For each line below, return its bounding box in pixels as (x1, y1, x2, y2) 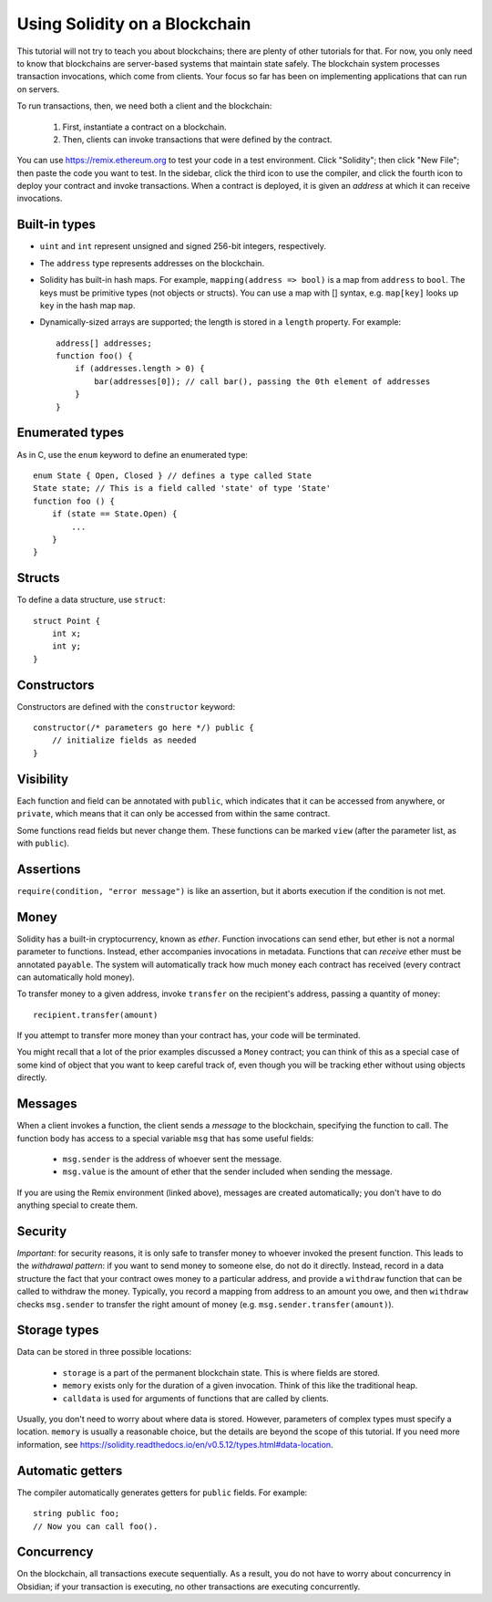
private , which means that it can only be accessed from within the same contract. (16, 808, 331, 819)
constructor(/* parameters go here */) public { (33, 723, 254, 733)
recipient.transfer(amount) (33, 1009, 159, 1020)
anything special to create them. (16, 1200, 138, 1211)
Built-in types (16, 217, 96, 233)
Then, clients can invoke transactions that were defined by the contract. (62, 133, 333, 145)
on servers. (16, 83, 60, 95)
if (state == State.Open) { (51, 509, 178, 519)
